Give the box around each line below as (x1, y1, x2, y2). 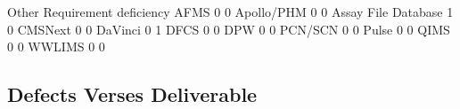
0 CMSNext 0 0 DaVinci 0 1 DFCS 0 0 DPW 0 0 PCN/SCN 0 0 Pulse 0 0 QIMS (7, 19, 450, 38)
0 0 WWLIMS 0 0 (7, 37, 105, 56)
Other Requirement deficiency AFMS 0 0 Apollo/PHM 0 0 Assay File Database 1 (7, 3, 454, 20)
